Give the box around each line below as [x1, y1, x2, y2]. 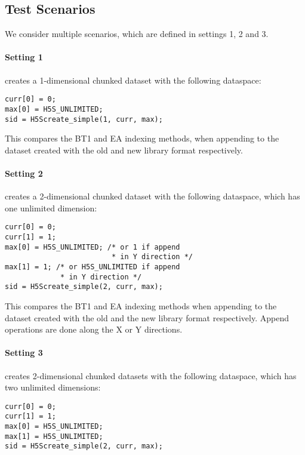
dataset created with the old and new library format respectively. [5, 143, 243, 156]
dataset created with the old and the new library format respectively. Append [5, 311, 289, 324]
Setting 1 [5, 51, 43, 63]
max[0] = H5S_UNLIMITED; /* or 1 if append [5, 242, 180, 251]
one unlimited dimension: [5, 201, 97, 214]
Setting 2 [5, 167, 43, 179]
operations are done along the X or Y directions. [5, 323, 183, 336]
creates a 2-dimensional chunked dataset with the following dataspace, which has [5, 190, 300, 202]
